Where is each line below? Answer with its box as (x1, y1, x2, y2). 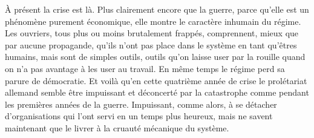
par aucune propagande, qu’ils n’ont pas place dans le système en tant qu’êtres (5, 38, 297, 51)
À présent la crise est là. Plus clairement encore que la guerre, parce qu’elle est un (5, 3, 309, 15)
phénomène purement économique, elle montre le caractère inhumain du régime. (5, 15, 301, 27)
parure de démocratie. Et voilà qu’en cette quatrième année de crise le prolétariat (5, 74, 307, 87)
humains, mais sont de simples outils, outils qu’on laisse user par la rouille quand (5, 50, 306, 63)
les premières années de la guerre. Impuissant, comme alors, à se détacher (5, 97, 277, 110)
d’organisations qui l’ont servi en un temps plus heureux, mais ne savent (5, 110, 273, 122)
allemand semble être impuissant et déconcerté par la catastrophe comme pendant (5, 86, 309, 99)
